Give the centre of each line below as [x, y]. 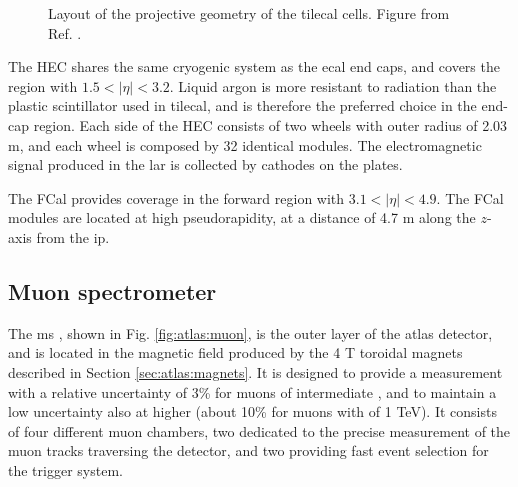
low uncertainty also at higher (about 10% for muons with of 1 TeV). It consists [252, 411]
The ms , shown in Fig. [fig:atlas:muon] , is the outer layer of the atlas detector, [250, 332]
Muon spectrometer [112, 290]
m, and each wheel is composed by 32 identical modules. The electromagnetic [245, 144]
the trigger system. [65, 469]
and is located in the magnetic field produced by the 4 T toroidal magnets [235, 352]
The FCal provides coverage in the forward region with [176, 197]
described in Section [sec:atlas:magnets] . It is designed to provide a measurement [255, 371]
